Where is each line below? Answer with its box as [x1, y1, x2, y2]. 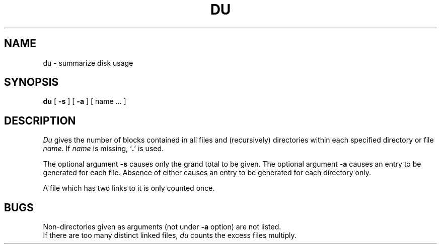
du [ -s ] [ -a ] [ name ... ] [43, 97, 126, 106]
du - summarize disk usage [43, 58, 133, 67]
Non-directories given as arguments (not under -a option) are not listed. [43, 222, 281, 231]
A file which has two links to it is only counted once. [43, 184, 215, 193]
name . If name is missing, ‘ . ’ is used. [43, 144, 164, 153]
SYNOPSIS [4, 76, 59, 89]
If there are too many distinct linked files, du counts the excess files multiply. [43, 231, 297, 240]
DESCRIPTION [4, 114, 76, 127]
